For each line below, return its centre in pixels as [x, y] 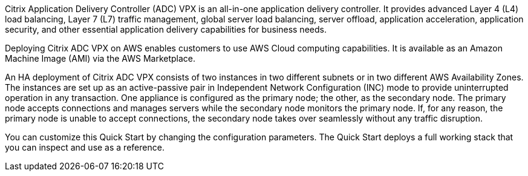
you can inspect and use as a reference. [85, 147]
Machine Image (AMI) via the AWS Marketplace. [100, 58]
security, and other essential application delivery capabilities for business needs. [166, 29]
